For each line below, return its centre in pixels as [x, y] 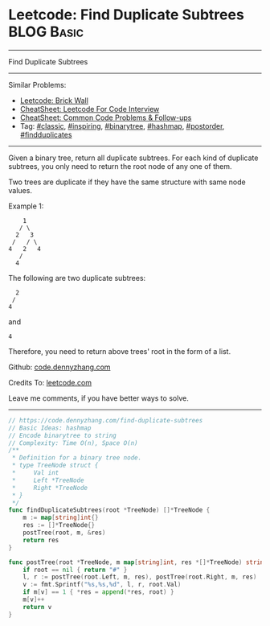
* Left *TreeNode [48, 480]
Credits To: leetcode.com [50, 382]
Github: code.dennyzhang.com [59, 367]
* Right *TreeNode [50, 488]
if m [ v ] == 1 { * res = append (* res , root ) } [98, 592]
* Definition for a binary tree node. [77, 458]
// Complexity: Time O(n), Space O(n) [73, 443]
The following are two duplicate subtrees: [77, 278]
